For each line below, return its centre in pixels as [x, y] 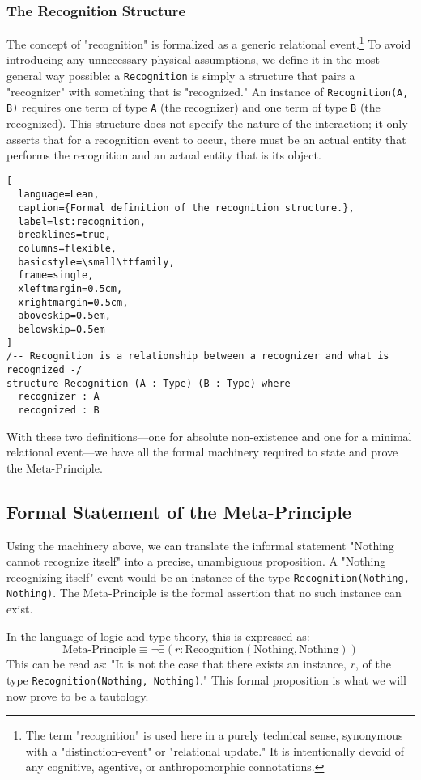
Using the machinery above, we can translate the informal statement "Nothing [200, 545]
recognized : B [59, 410]
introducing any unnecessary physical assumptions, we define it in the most [193, 59]
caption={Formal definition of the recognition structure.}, [186, 208]
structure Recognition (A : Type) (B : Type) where [149, 383]
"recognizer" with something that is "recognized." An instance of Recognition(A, [208, 91]
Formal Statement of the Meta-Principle [179, 511]
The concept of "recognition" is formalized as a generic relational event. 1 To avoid [209, 42]
